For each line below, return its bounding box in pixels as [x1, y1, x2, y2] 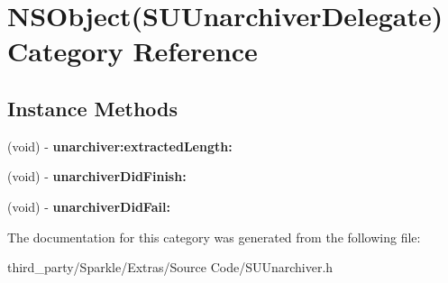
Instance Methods [7, 94, 178, 122]
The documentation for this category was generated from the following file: [7, 227, 421, 246]
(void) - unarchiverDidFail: [7, 196, 170, 215]
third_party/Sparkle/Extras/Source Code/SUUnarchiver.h [7, 258, 334, 277]
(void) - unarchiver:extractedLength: [7, 136, 233, 155]
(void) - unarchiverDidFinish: [7, 167, 187, 186]
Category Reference [7, 32, 258, 69]
